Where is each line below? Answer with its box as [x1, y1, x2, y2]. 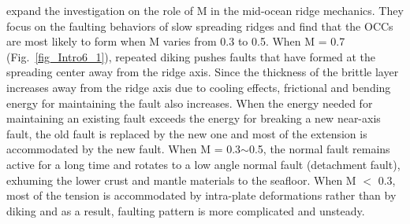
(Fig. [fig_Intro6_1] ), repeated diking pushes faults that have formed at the [6, 48, 376, 64]
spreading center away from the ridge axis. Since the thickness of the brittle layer [6, 64, 399, 80]
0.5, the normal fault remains [248, 141, 390, 157]
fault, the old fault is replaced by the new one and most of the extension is [6, 125, 367, 141]
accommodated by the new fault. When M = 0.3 [6, 141, 241, 157]
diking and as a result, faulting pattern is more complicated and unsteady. [6, 202, 365, 218]
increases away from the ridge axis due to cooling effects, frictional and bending [6, 79, 391, 95]
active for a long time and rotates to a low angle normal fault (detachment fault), [6, 156, 401, 172]
